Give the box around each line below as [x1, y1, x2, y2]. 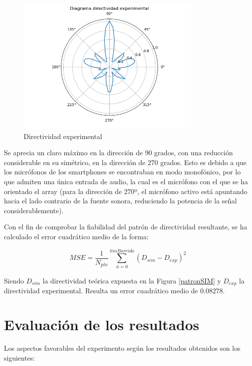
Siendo [4, 275, 24, 285]
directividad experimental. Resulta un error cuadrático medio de [4, 285, 198, 296]
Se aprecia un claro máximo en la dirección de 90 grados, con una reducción [4, 147, 233, 158]
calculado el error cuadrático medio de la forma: [4, 231, 149, 242]
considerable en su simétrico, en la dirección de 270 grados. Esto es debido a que [4, 157, 247, 167]
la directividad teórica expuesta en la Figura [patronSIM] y [42, 275, 221, 285]
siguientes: [4, 352, 35, 363]
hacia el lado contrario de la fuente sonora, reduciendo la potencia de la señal [4, 196, 237, 206]
